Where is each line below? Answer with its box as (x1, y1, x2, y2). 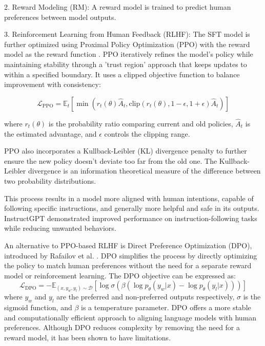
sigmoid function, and (4, 302, 72, 313)
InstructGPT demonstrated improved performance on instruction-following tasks (4, 212, 257, 223)
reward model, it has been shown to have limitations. (4, 332, 171, 343)
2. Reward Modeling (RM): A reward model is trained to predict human (4, 2, 231, 12)
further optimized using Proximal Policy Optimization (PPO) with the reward (4, 38, 250, 49)
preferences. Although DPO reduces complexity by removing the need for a (4, 322, 240, 333)
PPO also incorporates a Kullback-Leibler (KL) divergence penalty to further (4, 145, 247, 156)
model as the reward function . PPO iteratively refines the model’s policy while (4, 49, 253, 59)
